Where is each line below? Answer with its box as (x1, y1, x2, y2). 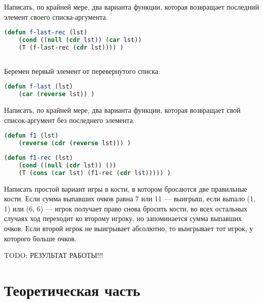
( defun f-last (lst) (4, 83, 73, 91)
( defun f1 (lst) (4, 132, 59, 140)
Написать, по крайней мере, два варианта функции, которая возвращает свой (4, 105, 241, 115)
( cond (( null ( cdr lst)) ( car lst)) (18, 36, 142, 44)
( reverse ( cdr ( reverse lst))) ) (18, 140, 131, 147)
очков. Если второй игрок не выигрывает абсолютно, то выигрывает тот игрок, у (4, 223, 253, 233)
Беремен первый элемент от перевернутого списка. (4, 65, 160, 76)
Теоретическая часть (4, 279, 141, 300)
